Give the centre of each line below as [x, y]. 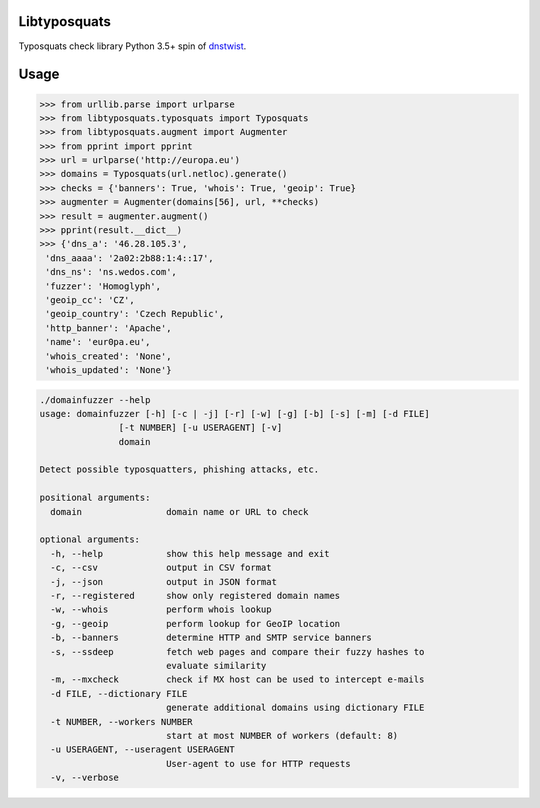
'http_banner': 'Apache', [108, 328]
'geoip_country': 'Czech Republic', [135, 314]
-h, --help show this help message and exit [190, 553]
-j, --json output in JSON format [163, 581]
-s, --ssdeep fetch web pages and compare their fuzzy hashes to [237, 651]
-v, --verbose [85, 778]
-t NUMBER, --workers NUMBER [122, 721]
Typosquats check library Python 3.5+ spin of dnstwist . [132, 46]
